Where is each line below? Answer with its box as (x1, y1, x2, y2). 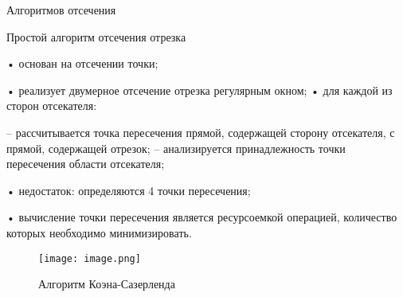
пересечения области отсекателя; (6, 155, 165, 172)
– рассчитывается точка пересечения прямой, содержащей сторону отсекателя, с (6, 123, 395, 140)
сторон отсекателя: (6, 97, 97, 114)
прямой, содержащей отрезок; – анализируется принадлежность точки (6, 139, 346, 156)
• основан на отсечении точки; (6, 55, 158, 72)
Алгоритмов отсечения (6, 2, 116, 18)
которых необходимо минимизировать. (6, 224, 192, 240)
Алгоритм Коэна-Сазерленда (38, 276, 175, 292)
